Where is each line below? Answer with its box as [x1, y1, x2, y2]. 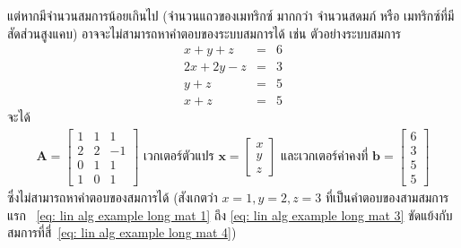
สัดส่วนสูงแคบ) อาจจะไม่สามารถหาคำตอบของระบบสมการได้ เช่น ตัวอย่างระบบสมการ [7, 23, 401, 42]
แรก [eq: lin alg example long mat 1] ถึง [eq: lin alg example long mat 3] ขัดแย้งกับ [7, 205, 453, 224]
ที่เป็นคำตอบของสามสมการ [325, 188, 449, 207]
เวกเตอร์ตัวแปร [144, 150, 214, 164]
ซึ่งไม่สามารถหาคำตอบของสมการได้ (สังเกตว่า [7, 188, 218, 207]
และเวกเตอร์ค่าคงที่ [281, 150, 369, 164]
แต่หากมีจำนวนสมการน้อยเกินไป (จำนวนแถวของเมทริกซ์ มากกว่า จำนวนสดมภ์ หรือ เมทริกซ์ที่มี [7, 6, 455, 24]
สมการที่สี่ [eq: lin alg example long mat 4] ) [7, 223, 237, 242]
